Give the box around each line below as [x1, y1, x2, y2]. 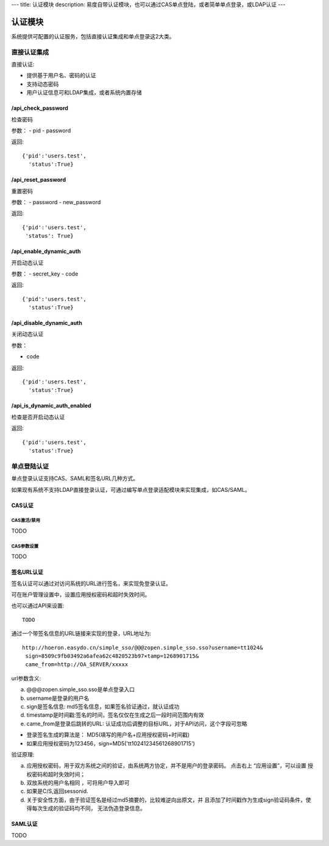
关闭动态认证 [11, 330, 44, 338]
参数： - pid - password [11, 127, 71, 134]
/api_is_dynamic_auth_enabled [11, 402, 91, 410]
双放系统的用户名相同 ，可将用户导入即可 [26, 779, 130, 786]
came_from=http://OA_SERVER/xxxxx [25, 661, 129, 668]
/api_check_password [11, 104, 68, 112]
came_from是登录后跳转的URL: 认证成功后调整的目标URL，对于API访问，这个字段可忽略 [26, 720, 247, 727]
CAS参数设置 [11, 543, 39, 549]
